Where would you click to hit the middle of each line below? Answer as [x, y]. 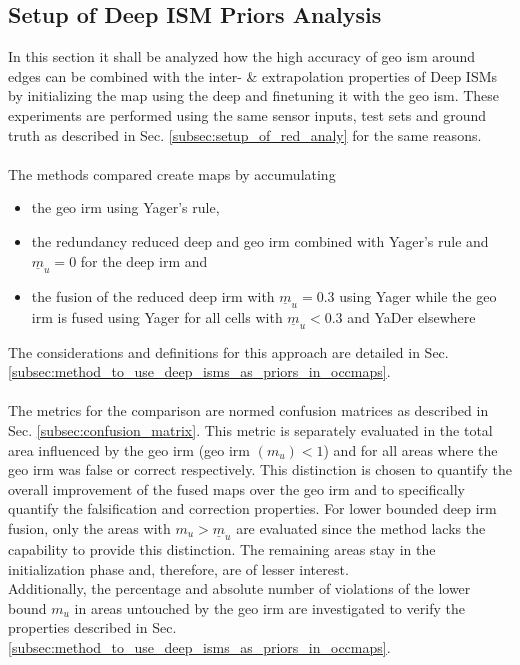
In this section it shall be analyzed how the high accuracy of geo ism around [242, 56]
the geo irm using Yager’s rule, [125, 207]
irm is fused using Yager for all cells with [157, 316]
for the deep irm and [144, 260]
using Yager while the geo [418, 295]
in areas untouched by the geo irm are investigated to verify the [269, 607]
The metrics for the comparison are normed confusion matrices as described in [248, 410]
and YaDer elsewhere [411, 316]
